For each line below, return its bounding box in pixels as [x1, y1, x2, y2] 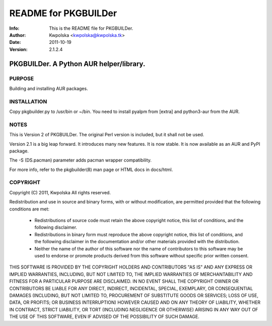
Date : [9, 39, 21, 45]
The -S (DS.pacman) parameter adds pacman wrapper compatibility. [9, 157, 152, 164]
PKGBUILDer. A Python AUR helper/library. [9, 60, 146, 68]
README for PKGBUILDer [9, 8, 117, 19]
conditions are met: [9, 206, 50, 212]
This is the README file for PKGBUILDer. [49, 25, 133, 31]
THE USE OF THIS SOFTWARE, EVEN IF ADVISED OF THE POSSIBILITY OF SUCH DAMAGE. [9, 313, 200, 320]
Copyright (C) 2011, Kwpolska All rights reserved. [9, 189, 111, 195]
